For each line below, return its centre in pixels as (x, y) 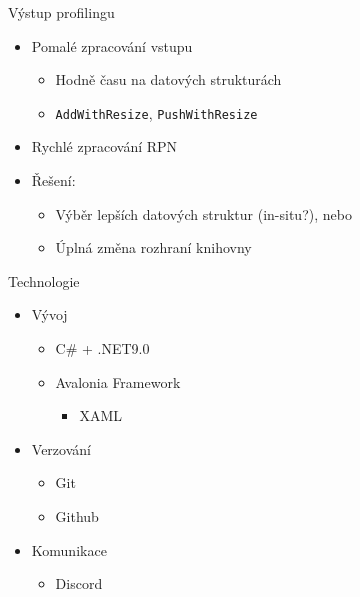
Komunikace (69, 549)
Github (77, 515)
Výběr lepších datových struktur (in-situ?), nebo (203, 213)
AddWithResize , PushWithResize (156, 112)
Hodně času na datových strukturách (168, 79)
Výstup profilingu (61, 12)
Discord (79, 583)
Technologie (44, 280)
